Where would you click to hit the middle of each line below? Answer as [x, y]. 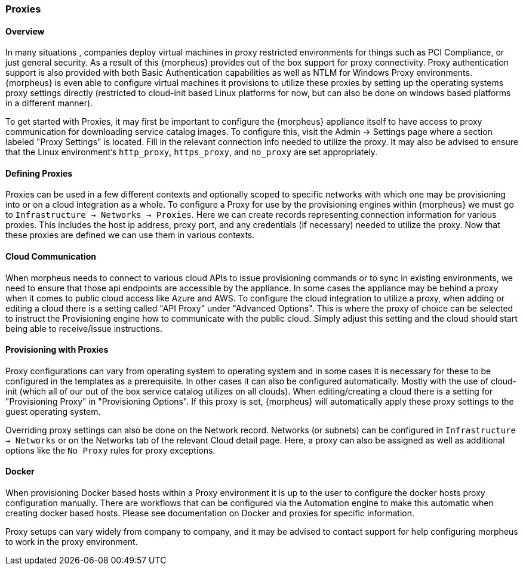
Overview [25, 31]
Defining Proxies [39, 173]
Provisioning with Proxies [57, 350]
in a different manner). [49, 103]
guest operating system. [53, 411]
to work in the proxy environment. [72, 542]
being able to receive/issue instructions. [84, 328]
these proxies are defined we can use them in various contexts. [130, 235]
